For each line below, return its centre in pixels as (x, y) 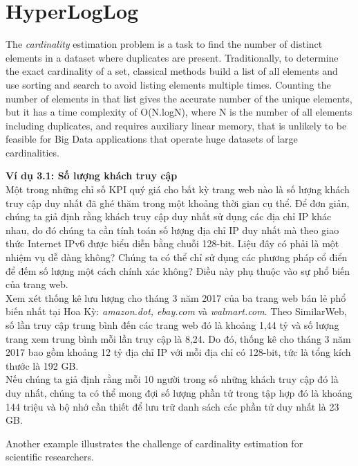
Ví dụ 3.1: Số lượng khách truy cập (92, 176)
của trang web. (37, 284)
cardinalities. (32, 152)
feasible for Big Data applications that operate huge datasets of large (152, 139)
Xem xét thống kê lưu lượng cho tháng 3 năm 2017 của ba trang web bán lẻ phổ (176, 297)
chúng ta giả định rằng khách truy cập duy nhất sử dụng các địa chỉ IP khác (169, 216)
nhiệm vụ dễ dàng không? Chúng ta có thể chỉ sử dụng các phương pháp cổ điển (177, 257)
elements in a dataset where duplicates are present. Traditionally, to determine (172, 57)
